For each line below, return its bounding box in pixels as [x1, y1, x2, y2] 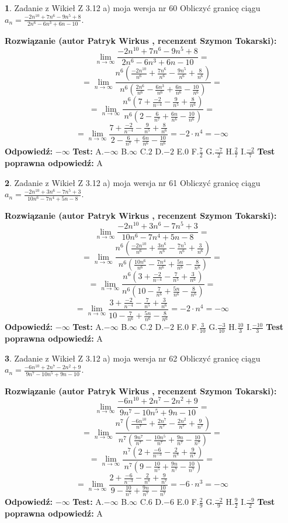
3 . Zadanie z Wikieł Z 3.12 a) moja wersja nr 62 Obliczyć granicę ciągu [5, 352, 261, 364]
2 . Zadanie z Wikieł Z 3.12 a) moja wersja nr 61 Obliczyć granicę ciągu [5, 176, 261, 188]
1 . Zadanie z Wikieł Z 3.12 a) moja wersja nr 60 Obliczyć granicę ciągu [5, 2, 261, 13]
